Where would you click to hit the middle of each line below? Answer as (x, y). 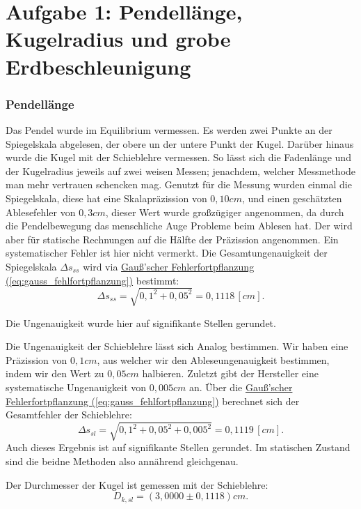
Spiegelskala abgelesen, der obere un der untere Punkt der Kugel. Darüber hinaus (180, 143)
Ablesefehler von (41, 212)
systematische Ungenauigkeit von (76, 387)
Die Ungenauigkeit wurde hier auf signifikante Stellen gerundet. (141, 322)
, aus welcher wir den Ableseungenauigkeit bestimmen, (213, 359)
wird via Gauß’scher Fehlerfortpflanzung (169, 266)
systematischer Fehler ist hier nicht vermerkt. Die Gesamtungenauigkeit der (167, 253)
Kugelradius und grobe (118, 39)
